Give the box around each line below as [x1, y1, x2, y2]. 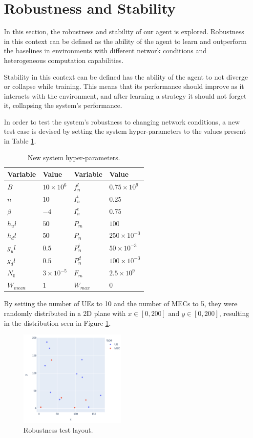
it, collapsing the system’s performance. [4, 100, 122, 110]
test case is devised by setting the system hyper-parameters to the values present [4, 126, 246, 136]
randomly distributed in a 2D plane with [4, 308, 126, 318]
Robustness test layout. [23, 424, 93, 435]
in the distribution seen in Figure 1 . [4, 317, 111, 328]
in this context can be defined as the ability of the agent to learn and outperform [4, 36, 247, 46]
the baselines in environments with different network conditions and [4, 45, 207, 56]
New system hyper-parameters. [27, 152, 120, 162]
